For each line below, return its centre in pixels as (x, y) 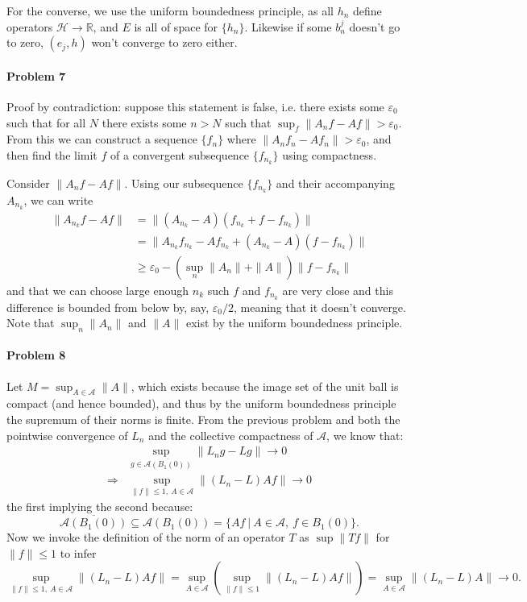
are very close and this (338, 290)
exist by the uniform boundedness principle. (294, 323)
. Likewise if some (288, 26)
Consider (28, 183)
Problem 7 (36, 75)
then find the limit (52, 154)
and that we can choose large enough (98, 290)
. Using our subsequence (184, 183)
